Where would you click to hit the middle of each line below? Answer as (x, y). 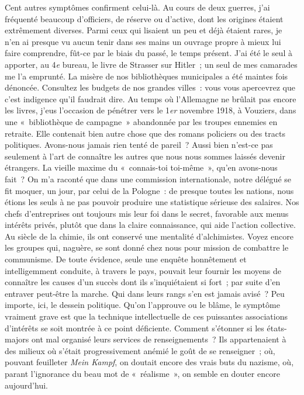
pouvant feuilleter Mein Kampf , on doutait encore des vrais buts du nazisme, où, (149, 362)
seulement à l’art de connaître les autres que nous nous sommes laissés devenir (145, 156)
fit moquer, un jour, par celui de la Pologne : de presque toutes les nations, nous (149, 190)
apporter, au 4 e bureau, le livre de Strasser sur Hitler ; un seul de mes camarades (151, 64)
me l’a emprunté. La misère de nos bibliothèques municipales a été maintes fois (146, 76)
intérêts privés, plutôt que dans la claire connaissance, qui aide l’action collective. (150, 225)
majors (17, 339)
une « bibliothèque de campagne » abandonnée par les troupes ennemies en (141, 121)
